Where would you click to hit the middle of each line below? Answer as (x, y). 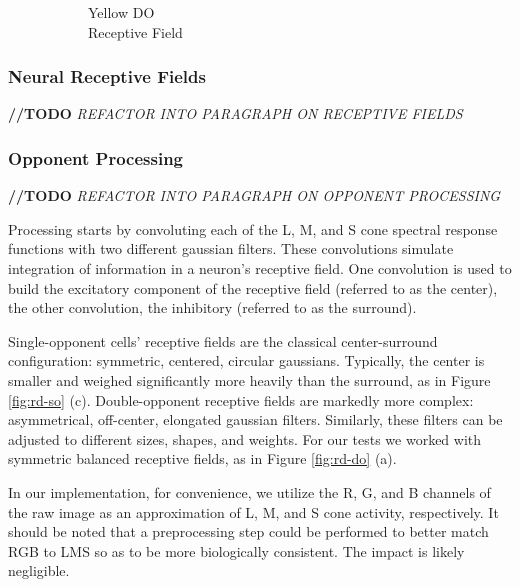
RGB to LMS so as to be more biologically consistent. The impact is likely (236, 550)
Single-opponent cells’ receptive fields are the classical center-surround (223, 340)
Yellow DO (121, 12)
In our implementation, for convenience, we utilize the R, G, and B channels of (249, 491)
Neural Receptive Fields (107, 76)
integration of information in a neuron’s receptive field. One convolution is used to (260, 268)
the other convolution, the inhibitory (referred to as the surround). (212, 307)
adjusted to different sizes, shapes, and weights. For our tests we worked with (245, 438)
